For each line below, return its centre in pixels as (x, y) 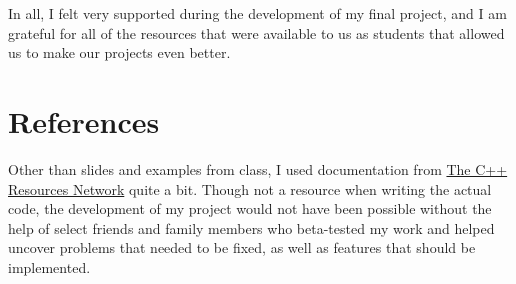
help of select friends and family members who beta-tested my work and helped (251, 227)
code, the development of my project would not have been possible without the (250, 208)
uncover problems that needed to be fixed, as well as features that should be (242, 247)
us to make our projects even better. (119, 52)
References (84, 120)
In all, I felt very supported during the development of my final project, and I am (257, 13)
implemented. (49, 266)
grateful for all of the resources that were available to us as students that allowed (256, 32)
